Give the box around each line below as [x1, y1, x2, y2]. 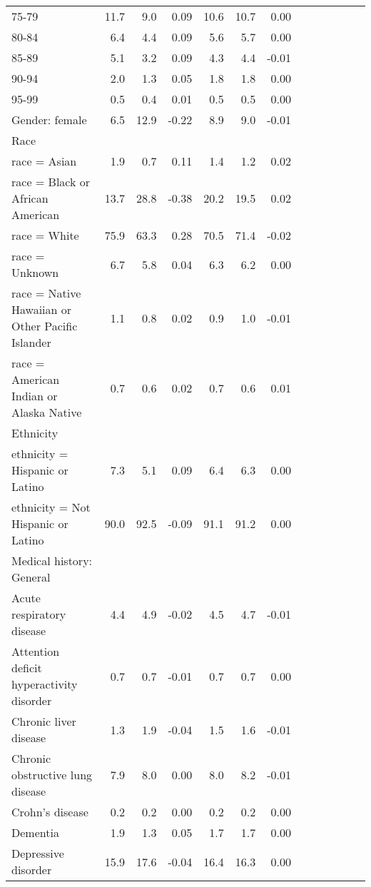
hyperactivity [11, 676, 78, 692]
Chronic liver [11, 713, 76, 729]
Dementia [11, 824, 59, 841]
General [11, 569, 51, 585]
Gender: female [11, 111, 87, 128]
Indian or [11, 387, 58, 404]
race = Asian [11, 153, 77, 169]
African [11, 190, 49, 206]
